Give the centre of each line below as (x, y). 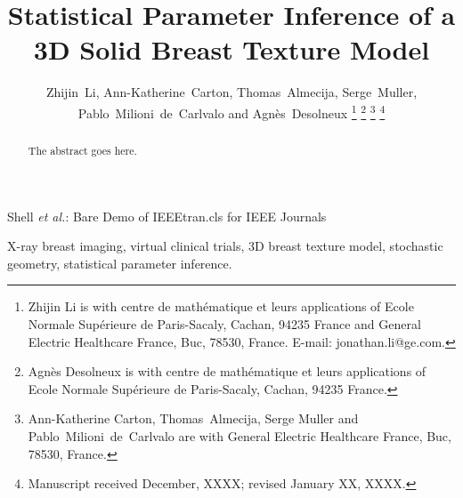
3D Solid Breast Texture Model (231, 49)
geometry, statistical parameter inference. (120, 263)
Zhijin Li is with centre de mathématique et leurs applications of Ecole (221, 306)
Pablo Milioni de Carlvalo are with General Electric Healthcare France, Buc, (240, 435)
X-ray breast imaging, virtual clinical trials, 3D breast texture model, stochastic (225, 246)
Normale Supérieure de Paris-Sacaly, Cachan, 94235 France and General (224, 323)
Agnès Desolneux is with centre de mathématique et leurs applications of (227, 371)
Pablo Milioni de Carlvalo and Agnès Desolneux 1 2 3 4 (231, 111)
